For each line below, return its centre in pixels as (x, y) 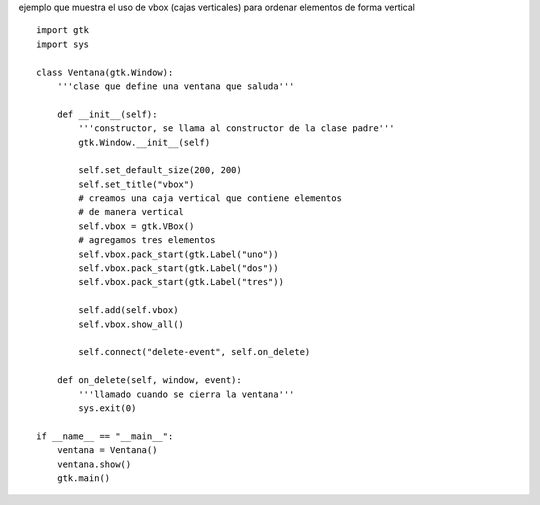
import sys (63, 44)
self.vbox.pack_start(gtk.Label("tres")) (181, 282)
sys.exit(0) (107, 408)
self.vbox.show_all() (131, 324)
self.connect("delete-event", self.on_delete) (194, 352)
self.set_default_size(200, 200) (160, 170)
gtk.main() (83, 478)
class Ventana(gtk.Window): (105, 72)
